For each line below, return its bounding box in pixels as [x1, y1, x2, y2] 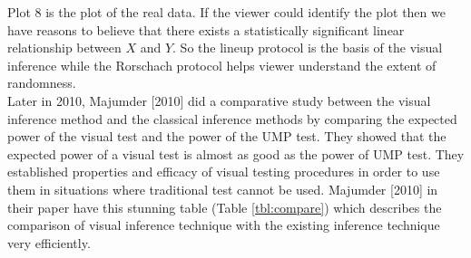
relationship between [7, 38, 122, 57]
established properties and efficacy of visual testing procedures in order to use [7, 162, 440, 181]
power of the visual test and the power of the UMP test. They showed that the [7, 127, 446, 146]
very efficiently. [7, 233, 91, 252]
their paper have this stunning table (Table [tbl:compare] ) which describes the [7, 197, 442, 216]
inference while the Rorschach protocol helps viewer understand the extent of [7, 55, 437, 74]
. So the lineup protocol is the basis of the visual [172, 38, 443, 57]
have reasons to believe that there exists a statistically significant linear [7, 20, 405, 39]
